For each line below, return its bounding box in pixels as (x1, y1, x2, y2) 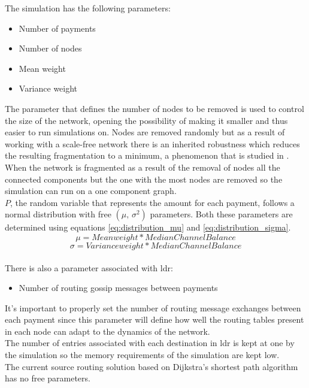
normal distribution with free (5, 208, 111, 220)
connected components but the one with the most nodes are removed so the (5, 172, 283, 185)
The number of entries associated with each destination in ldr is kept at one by (5, 337, 295, 349)
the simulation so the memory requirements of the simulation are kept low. (5, 348, 280, 361)
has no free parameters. (5, 372, 90, 384)
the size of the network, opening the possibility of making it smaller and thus (5, 114, 288, 126)
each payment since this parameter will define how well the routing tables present (5, 313, 304, 326)
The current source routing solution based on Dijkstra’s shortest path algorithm (5, 360, 298, 372)
